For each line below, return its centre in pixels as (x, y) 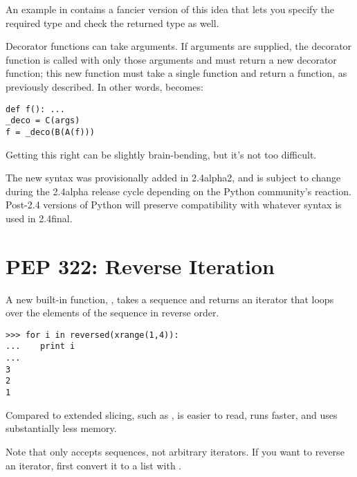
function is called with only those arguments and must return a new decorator (171, 59)
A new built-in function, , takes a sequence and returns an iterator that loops (170, 299)
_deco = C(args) (43, 121)
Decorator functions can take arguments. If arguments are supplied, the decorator (179, 46)
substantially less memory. (61, 428)
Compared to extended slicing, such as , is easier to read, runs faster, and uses (172, 414)
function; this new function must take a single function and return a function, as (176, 73)
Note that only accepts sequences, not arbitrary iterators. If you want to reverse (175, 451)
